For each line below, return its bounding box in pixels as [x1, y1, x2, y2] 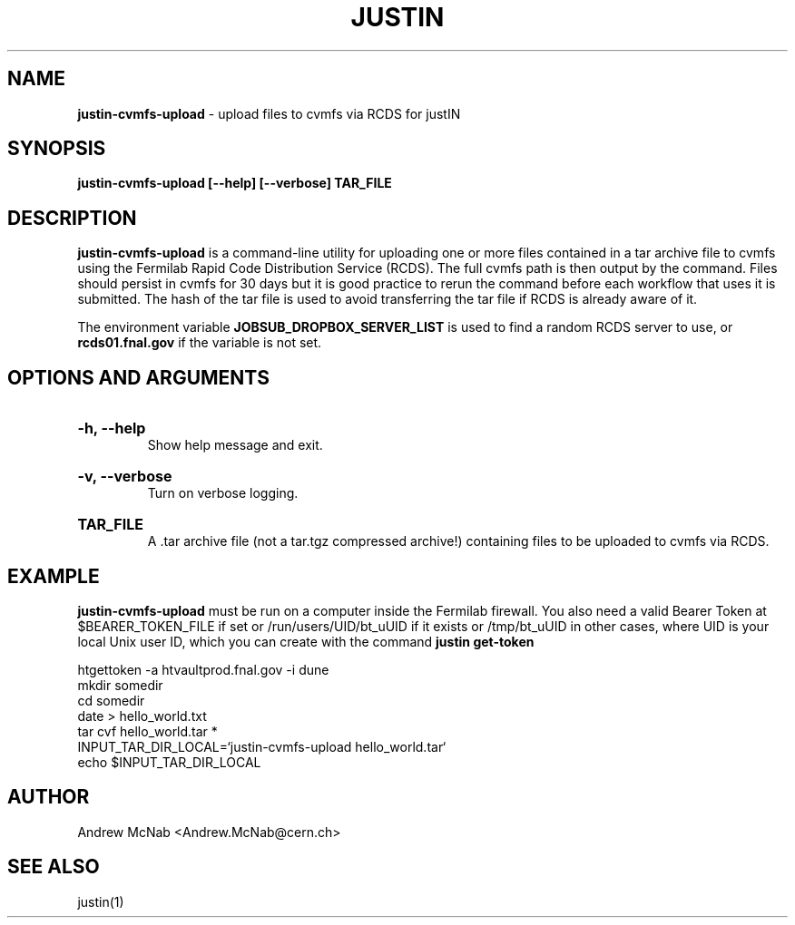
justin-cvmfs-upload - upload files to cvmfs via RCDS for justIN [77, 105, 461, 122]
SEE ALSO [7, 855, 100, 879]
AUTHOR [7, 785, 90, 809]
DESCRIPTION [7, 206, 137, 229]
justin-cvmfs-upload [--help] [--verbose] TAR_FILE [77, 175, 392, 191]
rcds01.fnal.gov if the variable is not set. [77, 335, 322, 351]
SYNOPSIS [7, 137, 106, 161]
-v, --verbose [77, 467, 172, 486]
